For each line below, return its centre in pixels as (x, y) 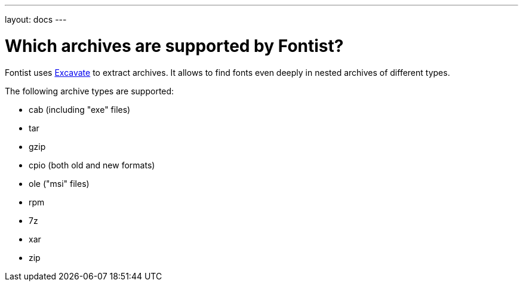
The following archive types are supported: (90, 91)
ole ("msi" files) (59, 183)
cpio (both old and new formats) (92, 165)
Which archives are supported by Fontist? (174, 46)
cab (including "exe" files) (80, 109)
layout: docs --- (36, 19)
